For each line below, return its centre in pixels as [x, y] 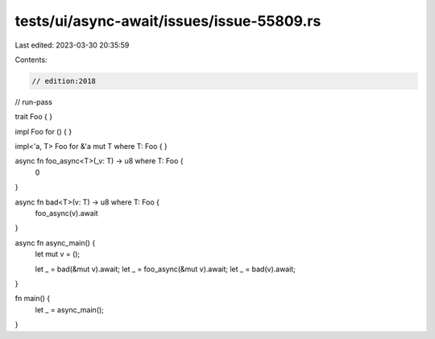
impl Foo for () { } [43, 131]
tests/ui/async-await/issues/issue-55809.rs [168, 21]
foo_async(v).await [66, 213]
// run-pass [33, 101]
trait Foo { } [33, 117]
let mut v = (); [58, 254]
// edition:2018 [64, 81]
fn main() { [33, 299]
